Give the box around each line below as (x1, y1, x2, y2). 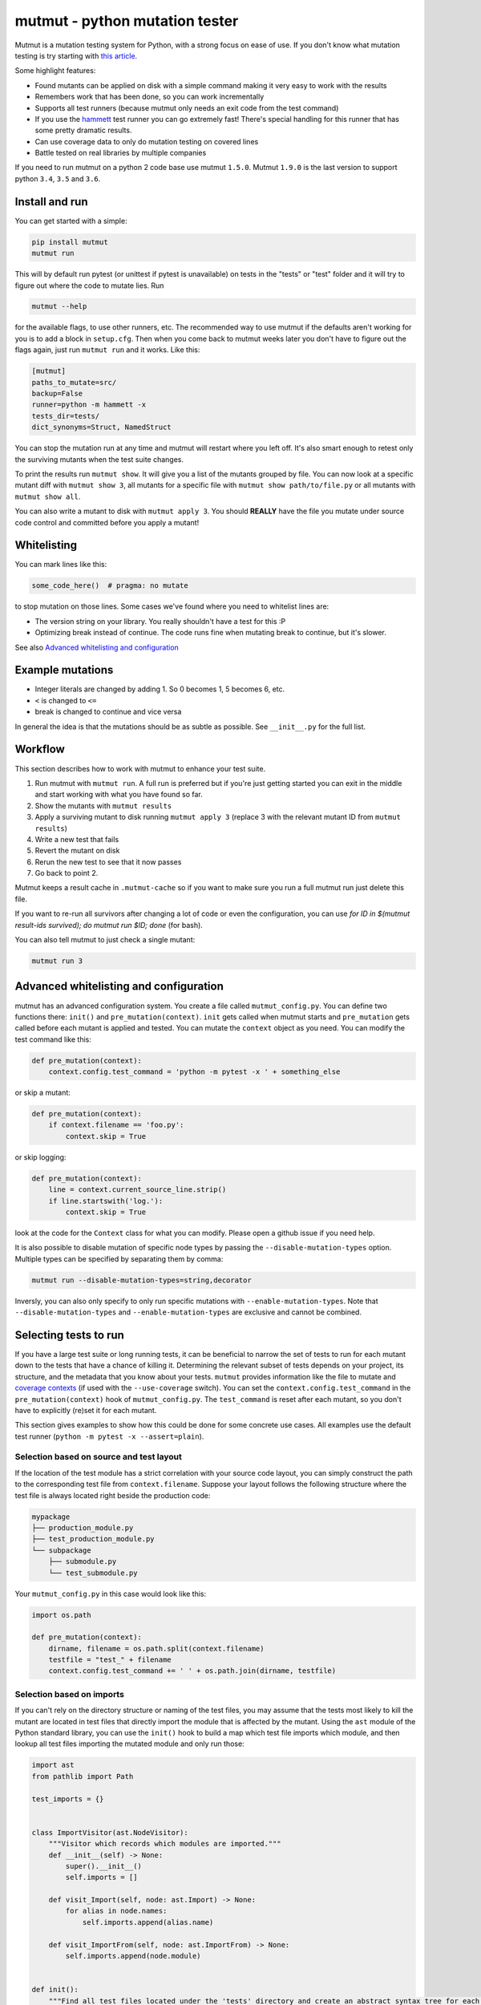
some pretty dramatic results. (34, 125, 132, 136)
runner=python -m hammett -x (31, 400, 147, 409)
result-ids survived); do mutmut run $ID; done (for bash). (14, 920, 204, 930)
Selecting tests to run (14, 1328, 124, 1342)
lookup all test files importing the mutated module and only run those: (14, 1739, 245, 1748)
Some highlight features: (14, 66, 96, 75)
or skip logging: (14, 1152, 67, 1162)
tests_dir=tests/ (31, 411, 100, 420)
